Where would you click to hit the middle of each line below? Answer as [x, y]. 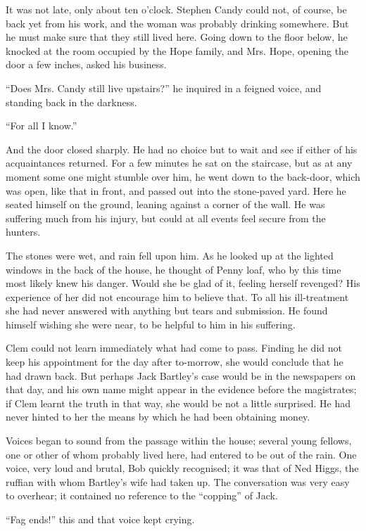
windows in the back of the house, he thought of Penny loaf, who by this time [173, 269]
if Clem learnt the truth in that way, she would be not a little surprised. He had [178, 403]
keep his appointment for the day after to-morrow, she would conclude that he [175, 362]
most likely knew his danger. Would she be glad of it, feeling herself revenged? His [183, 283]
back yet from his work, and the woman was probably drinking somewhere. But [177, 23]
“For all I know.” [42, 126]
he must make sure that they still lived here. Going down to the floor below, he [177, 37]
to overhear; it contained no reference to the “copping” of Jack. [142, 495]
